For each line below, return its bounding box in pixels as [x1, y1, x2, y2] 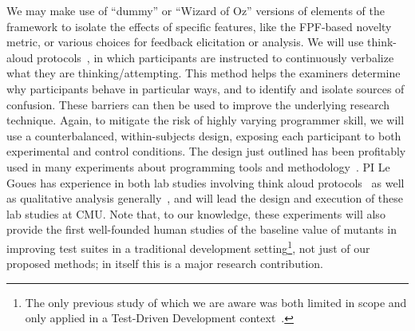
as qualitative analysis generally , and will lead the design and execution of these [6, 190, 404, 207]
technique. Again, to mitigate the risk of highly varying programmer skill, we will [6, 112, 405, 128]
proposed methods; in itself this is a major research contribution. [6, 255, 323, 272]
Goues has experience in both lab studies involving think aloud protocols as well [6, 174, 405, 191]
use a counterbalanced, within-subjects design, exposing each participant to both [6, 127, 401, 144]
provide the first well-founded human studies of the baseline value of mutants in [6, 221, 397, 238]
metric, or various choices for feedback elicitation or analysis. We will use [6, 33, 364, 50]
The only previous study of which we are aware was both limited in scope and [25, 294, 407, 310]
